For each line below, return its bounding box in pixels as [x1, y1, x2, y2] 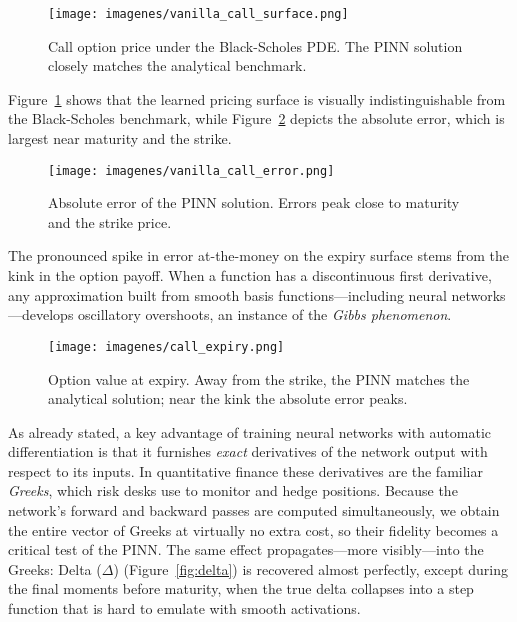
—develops [8, 304, 74, 325]
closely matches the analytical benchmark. [48, 55, 307, 76]
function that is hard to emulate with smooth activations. [8, 598, 361, 619]
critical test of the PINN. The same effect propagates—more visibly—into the [8, 539, 484, 560]
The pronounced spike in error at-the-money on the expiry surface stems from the [8, 245, 510, 266]
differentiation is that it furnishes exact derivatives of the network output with [8, 441, 488, 462]
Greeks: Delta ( [8, 558, 102, 579]
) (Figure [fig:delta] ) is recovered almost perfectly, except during [113, 558, 508, 579]
